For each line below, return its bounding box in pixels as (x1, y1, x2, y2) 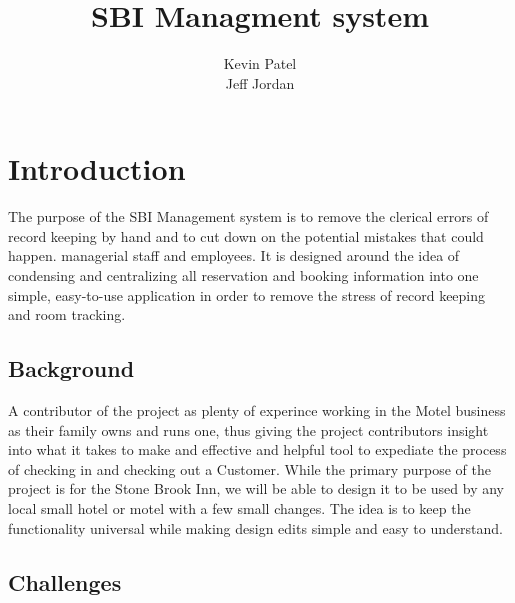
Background (8, 353, 135, 384)
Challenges (8, 566, 122, 597)
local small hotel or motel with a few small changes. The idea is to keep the (8, 497, 471, 518)
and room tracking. (8, 304, 126, 325)
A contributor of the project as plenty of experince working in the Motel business (8, 400, 506, 421)
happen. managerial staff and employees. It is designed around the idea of (8, 245, 460, 266)
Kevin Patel (223, 53, 297, 74)
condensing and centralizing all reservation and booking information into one (8, 265, 479, 286)
